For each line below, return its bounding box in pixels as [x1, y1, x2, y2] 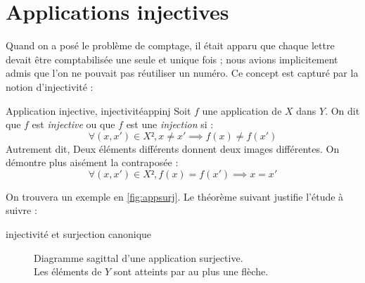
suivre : [6, 203, 37, 218]
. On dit [325, 103, 360, 118]
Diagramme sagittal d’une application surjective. [34, 250, 243, 265]
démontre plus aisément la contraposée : [6, 155, 179, 170]
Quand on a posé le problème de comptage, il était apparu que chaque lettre [6, 38, 335, 53]
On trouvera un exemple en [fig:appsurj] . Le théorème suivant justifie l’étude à [6, 189, 344, 203]
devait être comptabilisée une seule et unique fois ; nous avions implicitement [6, 51, 338, 66]
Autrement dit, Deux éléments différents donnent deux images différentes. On [6, 141, 340, 156]
